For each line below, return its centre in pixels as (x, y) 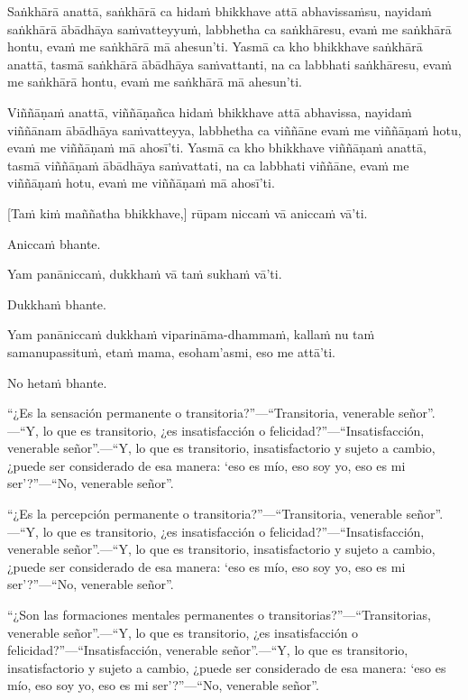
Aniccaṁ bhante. (54, 243)
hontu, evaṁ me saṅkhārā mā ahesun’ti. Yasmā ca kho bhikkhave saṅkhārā (215, 46)
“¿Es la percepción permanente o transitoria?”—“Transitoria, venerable (205, 514)
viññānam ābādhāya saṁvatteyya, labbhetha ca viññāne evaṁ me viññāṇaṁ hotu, (234, 129)
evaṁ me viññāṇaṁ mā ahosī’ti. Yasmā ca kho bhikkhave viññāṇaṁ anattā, (217, 147)
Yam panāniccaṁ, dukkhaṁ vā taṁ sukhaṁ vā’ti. (145, 274)
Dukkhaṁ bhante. (57, 304)
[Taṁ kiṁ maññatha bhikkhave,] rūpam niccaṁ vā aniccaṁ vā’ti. (188, 212)
